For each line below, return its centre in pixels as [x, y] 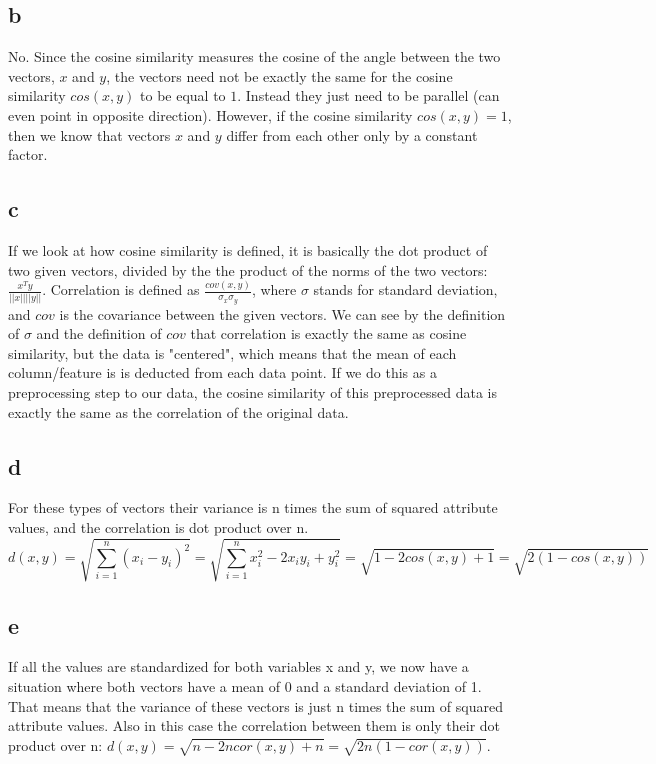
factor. [28, 154]
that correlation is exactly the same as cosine [328, 333]
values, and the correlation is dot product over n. [158, 527]
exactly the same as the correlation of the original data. [178, 411]
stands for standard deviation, [405, 289]
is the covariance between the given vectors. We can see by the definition [282, 313]
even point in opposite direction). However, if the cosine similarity [210, 114]
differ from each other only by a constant [352, 134]
